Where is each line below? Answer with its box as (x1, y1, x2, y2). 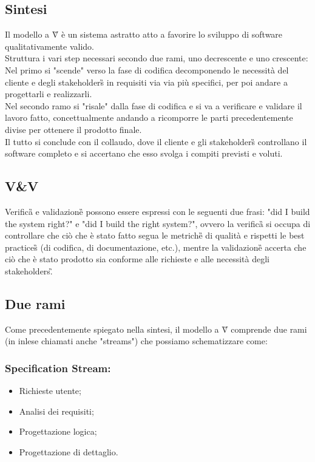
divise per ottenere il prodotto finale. (5, 123, 142, 135)
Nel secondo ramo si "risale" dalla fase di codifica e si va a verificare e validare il (5, 99, 302, 112)
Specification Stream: (5, 360, 111, 375)
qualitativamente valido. (5, 39, 95, 52)
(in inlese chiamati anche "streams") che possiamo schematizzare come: (5, 335, 268, 347)
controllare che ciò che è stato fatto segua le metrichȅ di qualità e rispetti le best (5, 229, 305, 242)
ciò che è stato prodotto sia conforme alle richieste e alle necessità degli (5, 253, 269, 265)
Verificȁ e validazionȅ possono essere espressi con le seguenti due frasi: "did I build (5, 205, 310, 217)
